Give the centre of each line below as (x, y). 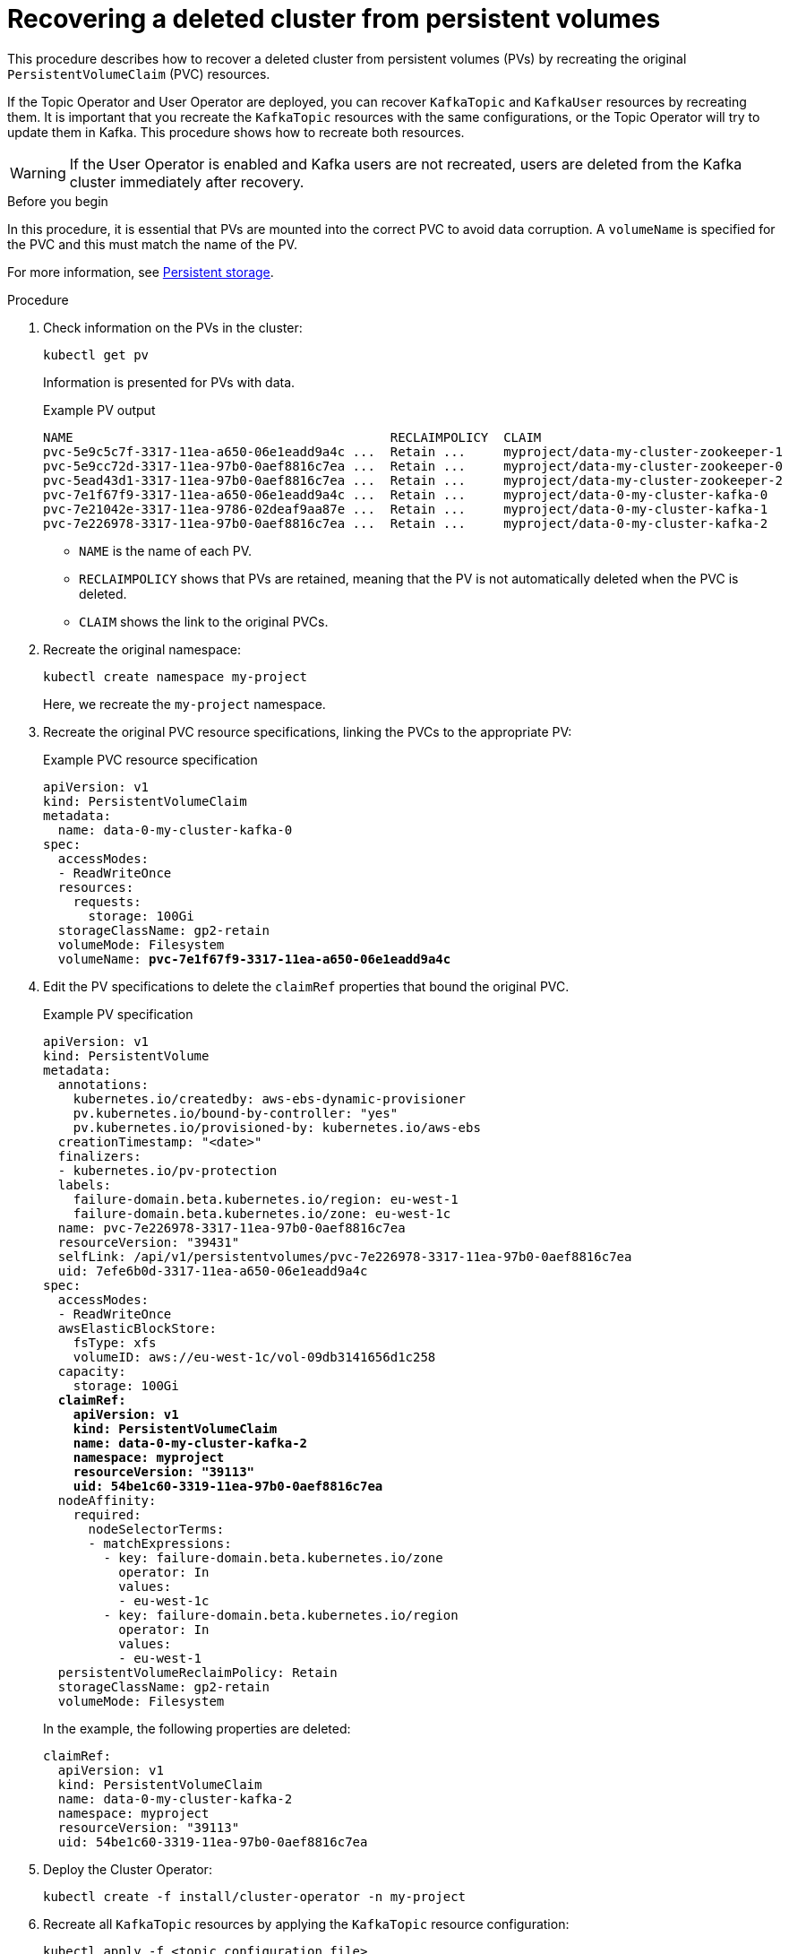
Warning (38, 173)
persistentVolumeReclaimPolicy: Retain (197, 1672)
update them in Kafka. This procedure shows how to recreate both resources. (236, 132)
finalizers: (99, 1156)
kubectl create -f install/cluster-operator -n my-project (255, 1896)
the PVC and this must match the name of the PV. (152, 244)
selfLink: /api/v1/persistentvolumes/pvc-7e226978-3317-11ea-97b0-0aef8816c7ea (345, 1256)
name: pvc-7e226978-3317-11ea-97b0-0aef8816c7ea (232, 1228)
